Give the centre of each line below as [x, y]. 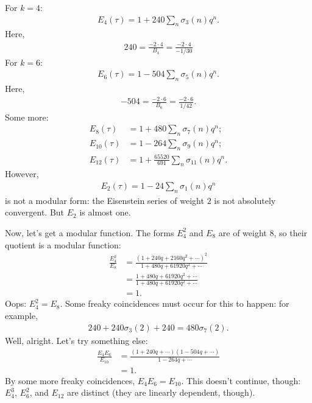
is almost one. [105, 212]
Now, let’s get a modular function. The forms [90, 232]
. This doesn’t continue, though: [241, 380]
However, [22, 174]
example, [22, 315]
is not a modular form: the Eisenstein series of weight [105, 200]
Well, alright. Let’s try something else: [76, 340]
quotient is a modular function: [63, 244]
